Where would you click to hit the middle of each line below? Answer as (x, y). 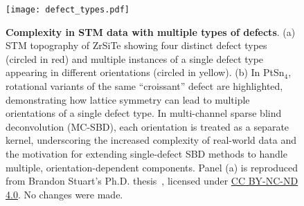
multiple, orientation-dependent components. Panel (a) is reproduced (152, 167)
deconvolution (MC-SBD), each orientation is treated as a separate (147, 126)
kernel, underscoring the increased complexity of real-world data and (151, 140)
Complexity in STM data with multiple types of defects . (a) (151, 31)
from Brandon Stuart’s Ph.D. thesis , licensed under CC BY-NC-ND (152, 181)
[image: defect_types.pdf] (68, 10)
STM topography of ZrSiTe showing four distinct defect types (136, 45)
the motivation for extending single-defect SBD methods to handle (146, 153)
